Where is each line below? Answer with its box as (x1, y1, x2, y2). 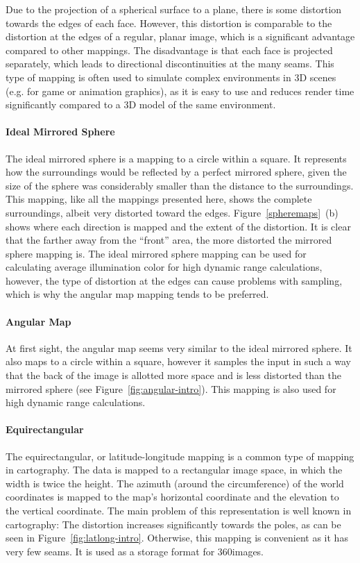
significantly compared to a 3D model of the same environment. (6, 97, 276, 112)
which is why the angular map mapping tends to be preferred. (6, 287, 269, 301)
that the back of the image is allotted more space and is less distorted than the (6, 368, 341, 383)
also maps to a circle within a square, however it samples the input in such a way (6, 354, 351, 369)
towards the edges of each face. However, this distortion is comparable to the (6, 15, 332, 30)
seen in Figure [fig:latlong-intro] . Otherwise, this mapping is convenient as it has (6, 530, 348, 545)
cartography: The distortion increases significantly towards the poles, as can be (6, 516, 341, 531)
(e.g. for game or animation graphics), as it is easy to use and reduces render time (6, 83, 354, 98)
